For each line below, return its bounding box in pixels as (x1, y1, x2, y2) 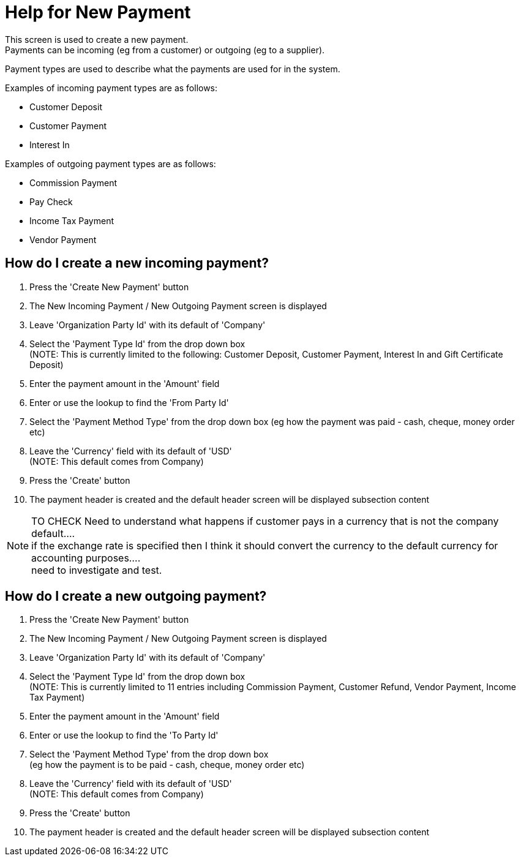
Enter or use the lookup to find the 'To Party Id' (29, 730, 219, 741)
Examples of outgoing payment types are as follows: (5, 158, 216, 169)
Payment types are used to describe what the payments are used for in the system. (5, 63, 340, 74)
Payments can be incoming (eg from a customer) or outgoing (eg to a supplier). (5, 44, 325, 55)
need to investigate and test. (31, 563, 162, 576)
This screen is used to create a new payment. (5, 34, 189, 45)
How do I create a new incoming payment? (5, 255, 269, 271)
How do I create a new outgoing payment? (5, 588, 267, 604)
